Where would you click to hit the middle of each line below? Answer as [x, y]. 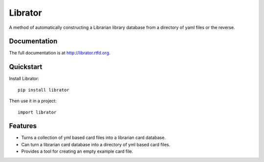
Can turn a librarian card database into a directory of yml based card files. [96, 144]
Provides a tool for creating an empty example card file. [77, 151]
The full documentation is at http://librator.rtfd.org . [60, 53]
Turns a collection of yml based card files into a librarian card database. [93, 138]
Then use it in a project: [33, 101]
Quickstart [26, 67]
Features [23, 126]
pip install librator [44, 90]
